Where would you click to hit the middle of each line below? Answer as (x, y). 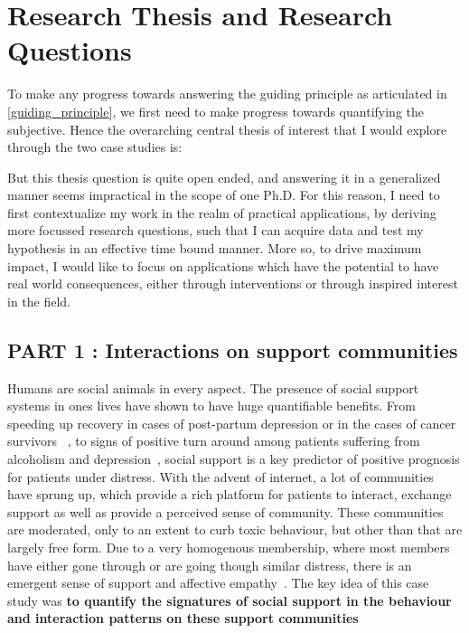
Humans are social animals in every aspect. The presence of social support (213, 387)
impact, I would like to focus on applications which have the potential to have (223, 265)
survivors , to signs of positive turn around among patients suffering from (214, 441)
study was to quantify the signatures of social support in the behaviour (230, 600)
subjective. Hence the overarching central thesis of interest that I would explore (227, 129)
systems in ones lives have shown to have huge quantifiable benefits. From (211, 406)
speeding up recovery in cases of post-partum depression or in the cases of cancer (232, 423)
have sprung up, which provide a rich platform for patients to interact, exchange (230, 494)
